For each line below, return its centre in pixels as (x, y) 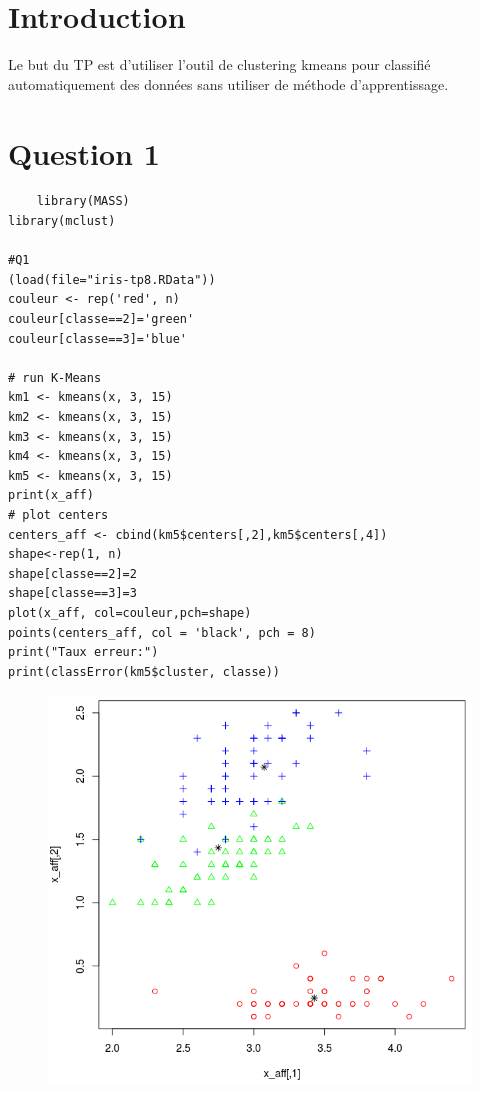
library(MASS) (83, 201)
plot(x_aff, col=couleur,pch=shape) (130, 612)
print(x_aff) (51, 495)
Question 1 (84, 152)
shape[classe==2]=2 (72, 573)
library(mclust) (62, 221)
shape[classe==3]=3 (72, 593)
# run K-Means (55, 377)
